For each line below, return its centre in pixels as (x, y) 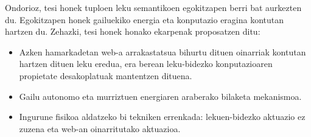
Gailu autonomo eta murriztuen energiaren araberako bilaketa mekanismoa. (160, 96)
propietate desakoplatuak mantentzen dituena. (106, 75)
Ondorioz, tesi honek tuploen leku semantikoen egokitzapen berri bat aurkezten (153, 7)
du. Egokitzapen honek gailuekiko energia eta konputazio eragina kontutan (145, 19)
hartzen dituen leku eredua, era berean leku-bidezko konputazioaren (146, 64)
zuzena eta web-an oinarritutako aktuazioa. (100, 128)
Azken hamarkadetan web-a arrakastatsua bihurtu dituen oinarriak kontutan (162, 51)
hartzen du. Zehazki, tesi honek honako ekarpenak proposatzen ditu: (133, 31)
